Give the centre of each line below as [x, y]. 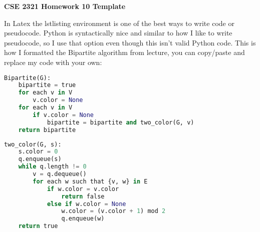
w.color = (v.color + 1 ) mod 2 [113, 211]
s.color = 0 [38, 152]
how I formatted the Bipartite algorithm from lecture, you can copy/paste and [124, 52]
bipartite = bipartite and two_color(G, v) [120, 122]
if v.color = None [63, 115]
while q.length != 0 [52, 167]
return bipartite [47, 130]
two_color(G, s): [33, 144]
